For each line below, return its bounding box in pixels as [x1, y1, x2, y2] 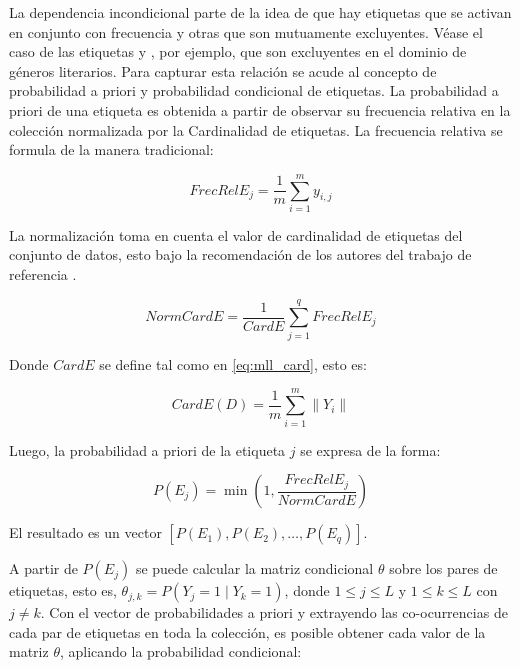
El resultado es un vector [9, 522, 162, 543]
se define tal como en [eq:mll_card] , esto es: [99, 353, 367, 374]
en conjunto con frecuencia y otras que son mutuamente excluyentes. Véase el [9, 21, 483, 42]
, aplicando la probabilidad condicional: [59, 641, 302, 662]
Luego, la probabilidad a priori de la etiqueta [9, 439, 286, 460]
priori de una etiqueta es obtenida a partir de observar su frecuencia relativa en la [9, 99, 511, 120]
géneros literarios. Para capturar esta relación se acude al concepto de [9, 60, 437, 81]
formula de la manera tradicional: [9, 139, 214, 160]
